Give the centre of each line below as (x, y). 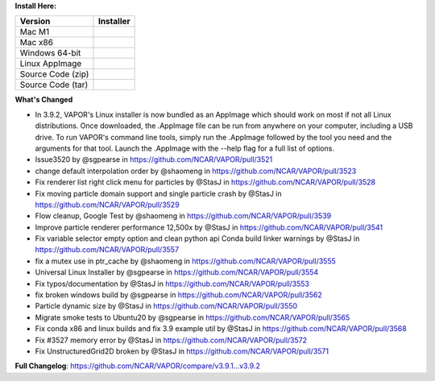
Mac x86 (37, 43)
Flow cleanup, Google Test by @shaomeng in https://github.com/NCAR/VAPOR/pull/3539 (183, 216)
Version (35, 22)
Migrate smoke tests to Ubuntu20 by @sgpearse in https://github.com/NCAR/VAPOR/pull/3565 (193, 317)
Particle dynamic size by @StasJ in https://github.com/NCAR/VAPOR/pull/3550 (166, 306)
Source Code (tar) (54, 85)
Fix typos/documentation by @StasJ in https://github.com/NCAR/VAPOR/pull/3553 (172, 284)
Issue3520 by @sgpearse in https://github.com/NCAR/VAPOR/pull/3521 (154, 159)
